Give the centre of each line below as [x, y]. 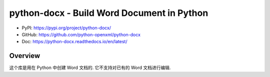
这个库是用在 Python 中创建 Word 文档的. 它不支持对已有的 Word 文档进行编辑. [90, 68]
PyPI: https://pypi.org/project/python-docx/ [66, 28]
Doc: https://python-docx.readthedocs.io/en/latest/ [74, 42]
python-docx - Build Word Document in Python [109, 13]
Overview [25, 56]
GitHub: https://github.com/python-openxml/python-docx [81, 34]
